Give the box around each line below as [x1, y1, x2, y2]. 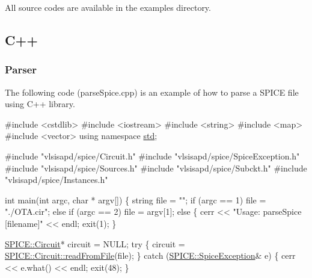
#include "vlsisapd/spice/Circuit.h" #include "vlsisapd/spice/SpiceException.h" [5, 149, 300, 162]
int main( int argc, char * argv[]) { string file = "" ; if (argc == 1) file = [5, 193, 266, 206]
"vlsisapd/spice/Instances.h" [5, 173, 108, 186]
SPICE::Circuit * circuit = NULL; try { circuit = [5, 237, 185, 250]
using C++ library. [5, 97, 75, 110]
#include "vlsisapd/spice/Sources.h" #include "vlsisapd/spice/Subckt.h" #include [5, 161, 307, 174]
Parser [5, 62, 37, 77]
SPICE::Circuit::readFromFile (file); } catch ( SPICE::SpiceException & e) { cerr [5, 249, 296, 262]
